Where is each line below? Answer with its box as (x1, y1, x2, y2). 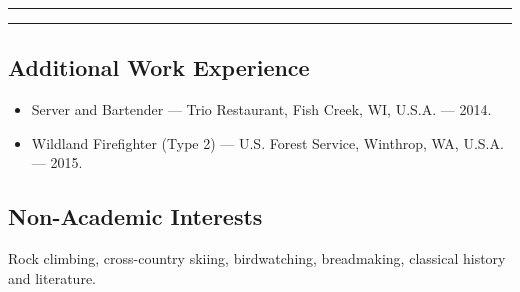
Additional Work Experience (8, 52, 310, 83)
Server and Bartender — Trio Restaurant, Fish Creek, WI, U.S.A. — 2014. (31, 99, 492, 120)
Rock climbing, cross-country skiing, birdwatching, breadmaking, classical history (8, 248, 506, 269)
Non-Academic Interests (8, 201, 263, 232)
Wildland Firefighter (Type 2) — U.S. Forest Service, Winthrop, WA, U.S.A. (31, 132, 504, 153)
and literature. (8, 267, 96, 288)
